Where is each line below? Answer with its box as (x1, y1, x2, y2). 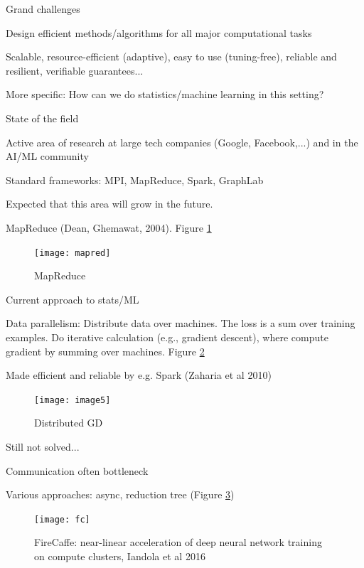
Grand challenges (6, 1, 80, 16)
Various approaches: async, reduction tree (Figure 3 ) (6, 487, 235, 502)
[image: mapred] (34, 247, 111, 258)
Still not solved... (6, 439, 80, 454)
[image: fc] (34, 514, 90, 525)
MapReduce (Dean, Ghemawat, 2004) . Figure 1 (6, 220, 212, 235)
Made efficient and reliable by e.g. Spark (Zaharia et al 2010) (6, 368, 272, 382)
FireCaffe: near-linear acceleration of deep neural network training (34, 535, 322, 550)
